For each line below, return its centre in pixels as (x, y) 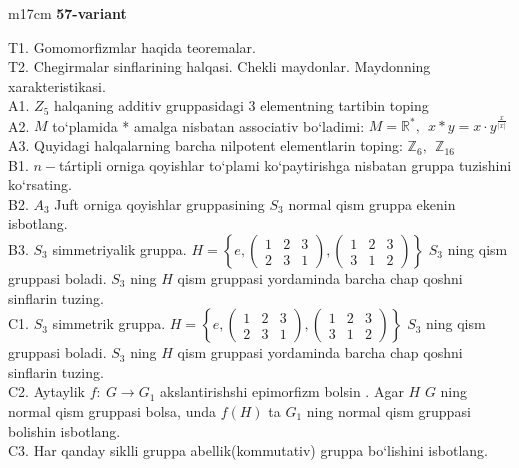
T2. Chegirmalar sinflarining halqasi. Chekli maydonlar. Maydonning (219, 66)
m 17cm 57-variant (67, 13)
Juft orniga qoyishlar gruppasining (159, 203)
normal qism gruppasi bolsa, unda (112, 411)
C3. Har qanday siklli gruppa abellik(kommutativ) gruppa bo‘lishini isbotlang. (248, 450)
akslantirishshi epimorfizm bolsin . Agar (282, 391)
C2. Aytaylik (47, 391)
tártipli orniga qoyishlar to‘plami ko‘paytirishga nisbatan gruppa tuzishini (285, 164)
